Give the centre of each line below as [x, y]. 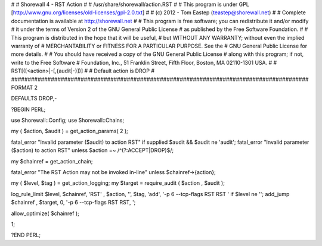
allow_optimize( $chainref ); [45, 213]
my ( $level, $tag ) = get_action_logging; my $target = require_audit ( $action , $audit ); [118, 183]
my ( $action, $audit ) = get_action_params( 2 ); [69, 131]
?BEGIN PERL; [28, 109]
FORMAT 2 [24, 87]
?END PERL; [26, 235]
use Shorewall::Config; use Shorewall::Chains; [68, 120]
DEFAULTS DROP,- [34, 99]
